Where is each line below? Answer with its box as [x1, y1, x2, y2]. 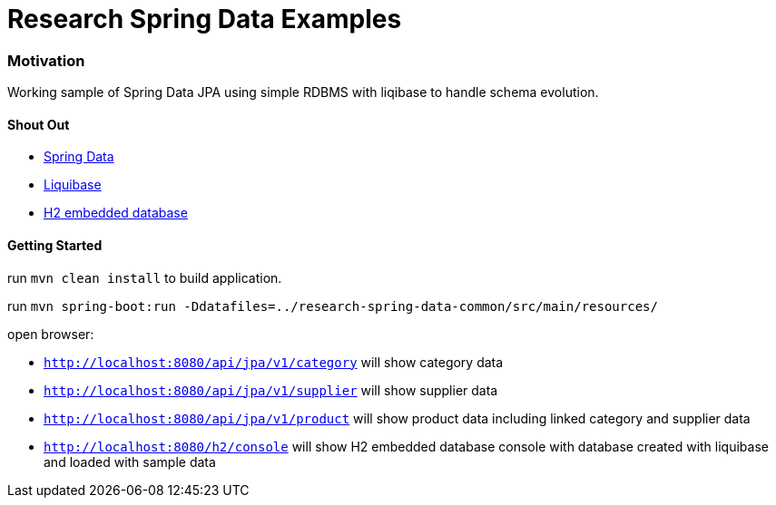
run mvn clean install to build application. [7, 269, 282, 286]
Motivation [7, 51, 85, 70]
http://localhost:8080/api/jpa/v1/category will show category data [44, 354, 504, 370]
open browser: [7, 325, 94, 342]
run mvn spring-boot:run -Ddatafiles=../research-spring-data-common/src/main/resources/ [7, 297, 658, 314]
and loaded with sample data [44, 453, 216, 470]
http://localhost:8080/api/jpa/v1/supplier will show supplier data [44, 382, 498, 398]
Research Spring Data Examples [7, 4, 402, 34]
